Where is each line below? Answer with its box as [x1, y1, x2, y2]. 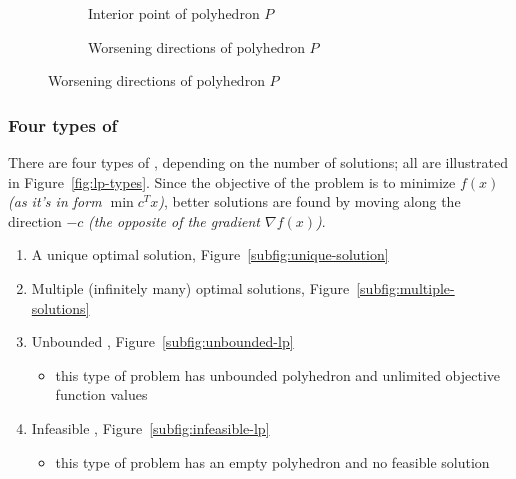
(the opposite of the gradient [88, 210, 260, 231]
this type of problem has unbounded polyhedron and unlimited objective [55, 364, 501, 385]
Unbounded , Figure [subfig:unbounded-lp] [31, 331, 294, 352]
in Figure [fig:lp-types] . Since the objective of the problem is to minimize [8, 171, 456, 192]
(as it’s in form [8, 191, 102, 212]
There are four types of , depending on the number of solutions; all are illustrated [8, 152, 508, 172]
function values [55, 384, 148, 405]
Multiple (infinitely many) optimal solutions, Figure [31, 277, 350, 298]
